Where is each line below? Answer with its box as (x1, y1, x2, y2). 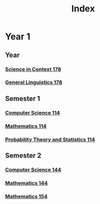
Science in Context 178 (5, 66, 61, 73)
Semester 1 (5, 94, 41, 102)
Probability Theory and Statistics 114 (5, 136, 96, 143)
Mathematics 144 (5, 180, 48, 187)
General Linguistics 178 (5, 79, 63, 86)
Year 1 (5, 31, 31, 42)
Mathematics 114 (5, 122, 47, 129)
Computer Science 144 (5, 166, 61, 173)
